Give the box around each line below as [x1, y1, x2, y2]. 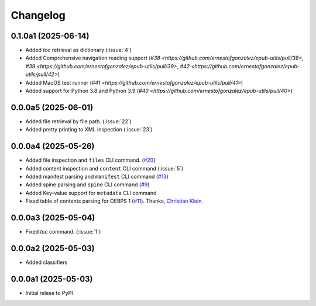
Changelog [11, 9, 66, 22]
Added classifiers [25, 259, 68, 266]
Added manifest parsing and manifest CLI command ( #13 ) [25, 173, 169, 180]
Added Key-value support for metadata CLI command [25, 189, 157, 196]
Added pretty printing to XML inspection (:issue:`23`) [25, 126, 153, 133]
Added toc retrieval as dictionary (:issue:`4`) [25, 47, 132, 54]
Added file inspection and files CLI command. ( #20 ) [25, 157, 156, 164]
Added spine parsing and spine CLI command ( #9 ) [25, 181, 150, 188]
